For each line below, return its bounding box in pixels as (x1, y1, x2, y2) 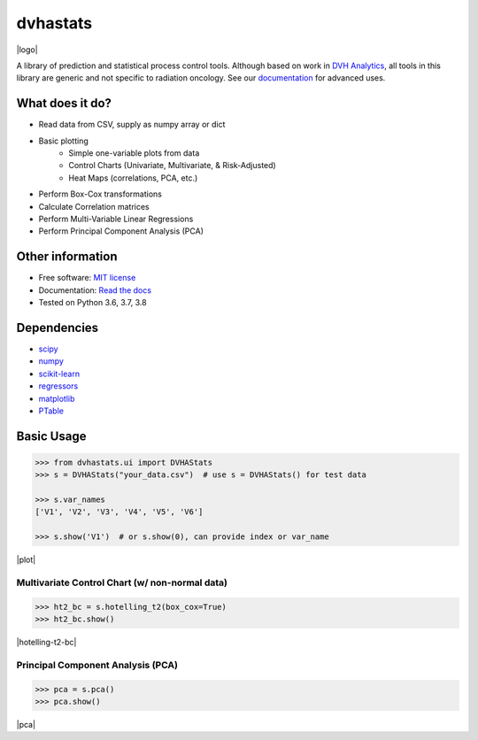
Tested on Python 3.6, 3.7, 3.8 (38, 297, 147, 308)
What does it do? (16, 96, 112, 111)
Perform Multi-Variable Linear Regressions (38, 213, 194, 224)
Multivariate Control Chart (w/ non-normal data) (16, 576, 227, 589)
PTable (38, 405, 64, 416)
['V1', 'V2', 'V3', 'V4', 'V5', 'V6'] (35, 507, 204, 517)
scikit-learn (38, 368, 80, 379)
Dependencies (16, 320, 99, 335)
